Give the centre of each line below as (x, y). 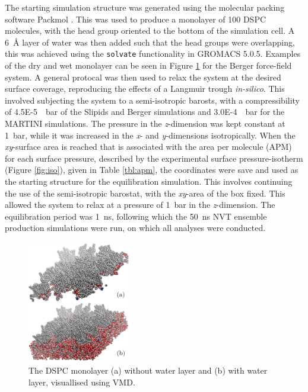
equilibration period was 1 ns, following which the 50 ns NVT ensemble (136, 216)
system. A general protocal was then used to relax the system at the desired (143, 77)
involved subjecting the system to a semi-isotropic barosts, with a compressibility (152, 100)
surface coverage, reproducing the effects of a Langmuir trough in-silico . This (145, 89)
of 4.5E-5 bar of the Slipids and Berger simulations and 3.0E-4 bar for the (145, 112)
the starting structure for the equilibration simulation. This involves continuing (149, 181)
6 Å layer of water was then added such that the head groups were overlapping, (150, 42)
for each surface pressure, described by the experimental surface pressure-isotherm (154, 158)
